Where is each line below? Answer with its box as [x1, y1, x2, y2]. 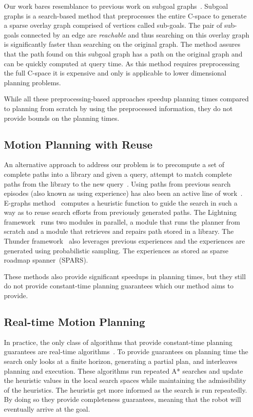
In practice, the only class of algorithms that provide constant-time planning [4, 337, 233, 347]
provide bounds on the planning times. [4, 113, 119, 123]
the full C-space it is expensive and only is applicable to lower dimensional [4, 68, 227, 78]
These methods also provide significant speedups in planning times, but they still [4, 271, 246, 281]
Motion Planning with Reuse [4, 136, 153, 152]
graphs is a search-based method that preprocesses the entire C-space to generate [4, 10, 247, 20]
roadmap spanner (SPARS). [4, 255, 88, 265]
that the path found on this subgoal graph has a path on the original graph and [4, 48, 243, 58]
